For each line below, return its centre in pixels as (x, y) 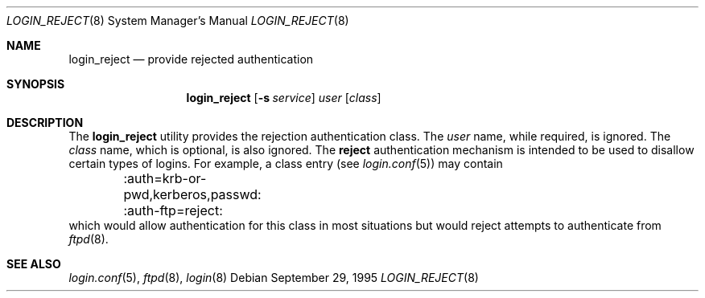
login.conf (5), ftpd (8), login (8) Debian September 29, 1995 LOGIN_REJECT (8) (274, 278)
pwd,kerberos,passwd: (192, 194)
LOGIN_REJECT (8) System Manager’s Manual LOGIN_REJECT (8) (178, 20)
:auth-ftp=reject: (173, 210)
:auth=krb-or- (165, 178)
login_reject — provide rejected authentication (191, 59)
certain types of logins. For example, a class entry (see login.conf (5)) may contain (286, 163)
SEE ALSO (34, 264)
